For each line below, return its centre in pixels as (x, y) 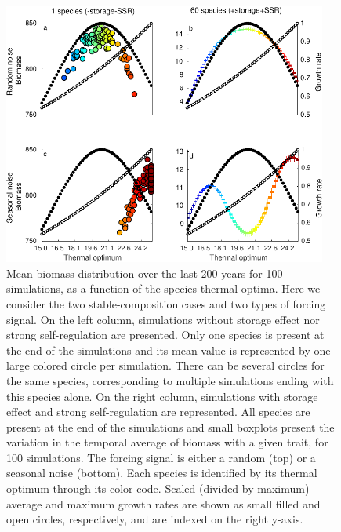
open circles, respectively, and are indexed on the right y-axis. (155, 519)
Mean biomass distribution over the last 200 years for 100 (145, 273)
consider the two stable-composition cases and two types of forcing (166, 303)
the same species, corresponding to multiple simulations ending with (170, 380)
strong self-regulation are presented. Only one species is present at (165, 335)
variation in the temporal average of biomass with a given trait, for (167, 442)
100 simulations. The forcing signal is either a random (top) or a (161, 457)
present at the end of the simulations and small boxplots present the (170, 426)
